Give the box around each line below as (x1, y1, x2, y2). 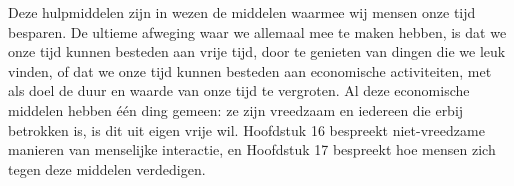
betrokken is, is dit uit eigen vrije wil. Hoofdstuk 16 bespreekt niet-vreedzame (8, 119, 485, 140)
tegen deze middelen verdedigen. (8, 158, 206, 179)
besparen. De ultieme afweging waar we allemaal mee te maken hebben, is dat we (8, 21, 507, 42)
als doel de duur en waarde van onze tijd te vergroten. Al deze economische (8, 80, 470, 101)
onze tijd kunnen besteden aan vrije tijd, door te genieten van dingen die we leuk (8, 41, 506, 62)
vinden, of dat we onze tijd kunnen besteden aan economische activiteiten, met (8, 60, 492, 81)
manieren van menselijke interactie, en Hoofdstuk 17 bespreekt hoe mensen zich (8, 139, 496, 160)
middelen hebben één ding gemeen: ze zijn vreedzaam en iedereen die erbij (8, 99, 464, 120)
